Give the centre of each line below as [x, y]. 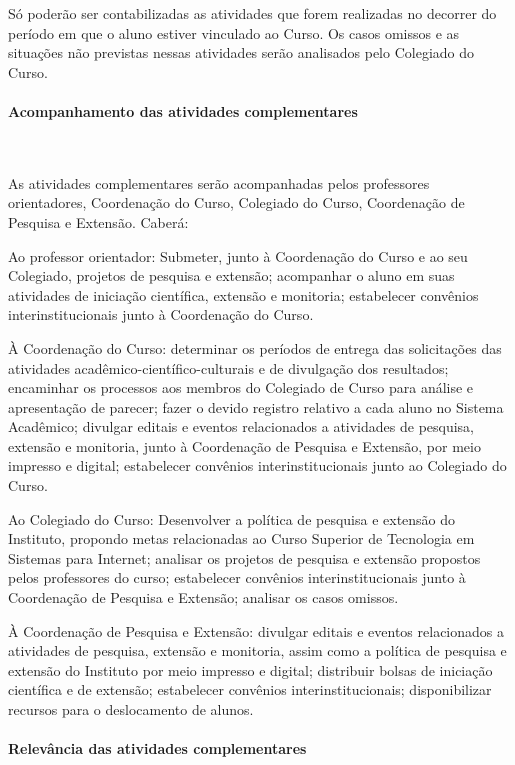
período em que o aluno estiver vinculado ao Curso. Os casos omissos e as [234, 32]
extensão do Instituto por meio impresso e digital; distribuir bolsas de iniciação [250, 669]
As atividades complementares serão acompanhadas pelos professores [219, 182]
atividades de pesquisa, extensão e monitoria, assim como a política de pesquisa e [257, 650]
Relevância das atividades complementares [157, 748]
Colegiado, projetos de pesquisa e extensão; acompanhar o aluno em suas [231, 275]
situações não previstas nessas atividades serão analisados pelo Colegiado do [241, 52]
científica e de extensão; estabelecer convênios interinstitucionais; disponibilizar [250, 689]
